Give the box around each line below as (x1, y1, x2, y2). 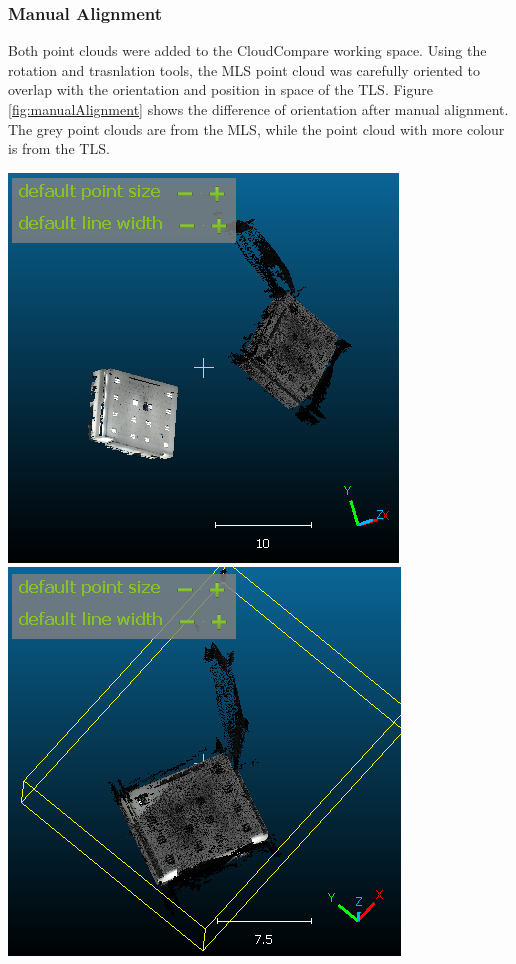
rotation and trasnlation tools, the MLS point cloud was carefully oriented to (8, 59, 480, 80)
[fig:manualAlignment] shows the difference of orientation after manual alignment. (8, 99, 509, 119)
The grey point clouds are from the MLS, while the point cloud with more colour (8, 118, 505, 139)
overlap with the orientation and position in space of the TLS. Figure (8, 79, 433, 100)
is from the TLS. (8, 138, 110, 159)
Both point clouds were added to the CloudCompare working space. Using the (8, 40, 487, 61)
